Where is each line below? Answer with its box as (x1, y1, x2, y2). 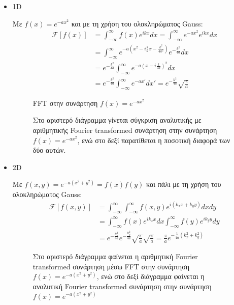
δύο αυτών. (32, 145, 66, 155)
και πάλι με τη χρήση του (146, 179, 221, 189)
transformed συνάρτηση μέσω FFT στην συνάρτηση (32, 261, 190, 271)
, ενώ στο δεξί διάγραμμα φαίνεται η (96, 271, 205, 282)
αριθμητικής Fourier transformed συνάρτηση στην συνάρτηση (32, 125, 217, 135)
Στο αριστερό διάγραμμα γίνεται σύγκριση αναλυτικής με (32, 115, 202, 125)
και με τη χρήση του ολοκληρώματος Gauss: (71, 18, 203, 29)
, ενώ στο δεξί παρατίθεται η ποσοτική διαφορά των (77, 134, 230, 145)
